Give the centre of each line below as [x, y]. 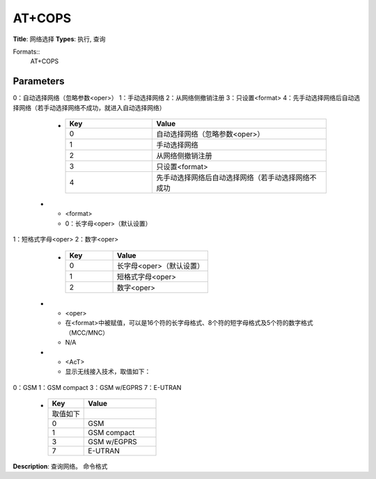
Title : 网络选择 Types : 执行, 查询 [59, 39]
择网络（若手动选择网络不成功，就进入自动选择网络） [89, 107]
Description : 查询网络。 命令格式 [60, 466]
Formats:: [26, 52]
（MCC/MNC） [87, 332]
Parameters [39, 81]
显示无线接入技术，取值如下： [108, 372]
